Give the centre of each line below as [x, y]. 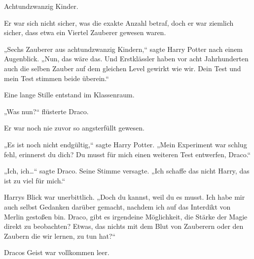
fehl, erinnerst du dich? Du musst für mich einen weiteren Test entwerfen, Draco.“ [127, 154]
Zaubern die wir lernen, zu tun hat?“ [60, 236]
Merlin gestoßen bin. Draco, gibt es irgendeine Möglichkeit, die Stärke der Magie [126, 216]
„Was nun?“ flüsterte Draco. [46, 111]
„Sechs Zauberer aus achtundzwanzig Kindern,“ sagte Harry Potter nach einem [124, 49]
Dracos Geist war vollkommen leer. [57, 252]
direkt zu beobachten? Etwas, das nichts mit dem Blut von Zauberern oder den [124, 226]
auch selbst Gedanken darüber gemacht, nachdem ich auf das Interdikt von [117, 206]
